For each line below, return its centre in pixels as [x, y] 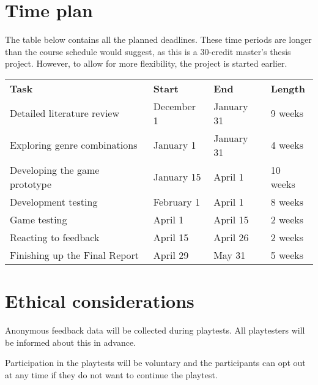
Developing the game [55, 170]
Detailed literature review [65, 113]
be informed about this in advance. [71, 342]
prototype [31, 184]
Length [288, 88]
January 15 [177, 177]
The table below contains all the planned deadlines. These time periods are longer [158, 39]
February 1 [177, 201]
